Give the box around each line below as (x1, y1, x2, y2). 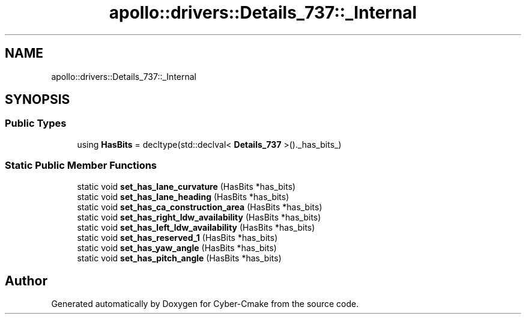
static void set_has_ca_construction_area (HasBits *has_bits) (77, 201, 322, 212)
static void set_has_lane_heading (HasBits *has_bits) (77, 191, 289, 202)
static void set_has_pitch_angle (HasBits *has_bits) (77, 252, 282, 263)
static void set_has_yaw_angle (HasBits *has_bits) (77, 242, 277, 253)
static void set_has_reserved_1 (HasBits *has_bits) (77, 232, 278, 243)
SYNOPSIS (5, 92, 70, 108)
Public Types (5, 117, 67, 130)
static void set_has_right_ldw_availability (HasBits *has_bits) (77, 211, 321, 222)
